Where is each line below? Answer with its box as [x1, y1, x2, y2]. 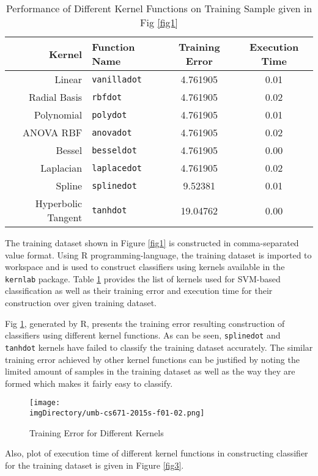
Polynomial [34, 108, 83, 122]
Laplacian [40, 161, 83, 175]
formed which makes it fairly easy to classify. [5, 376, 173, 389]
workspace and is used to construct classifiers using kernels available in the [5, 260, 285, 273]
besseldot [92, 145, 137, 155]
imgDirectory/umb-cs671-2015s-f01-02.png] [29, 408, 205, 417]
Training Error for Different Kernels [29, 426, 164, 439]
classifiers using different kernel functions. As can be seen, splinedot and [5, 329, 281, 342]
